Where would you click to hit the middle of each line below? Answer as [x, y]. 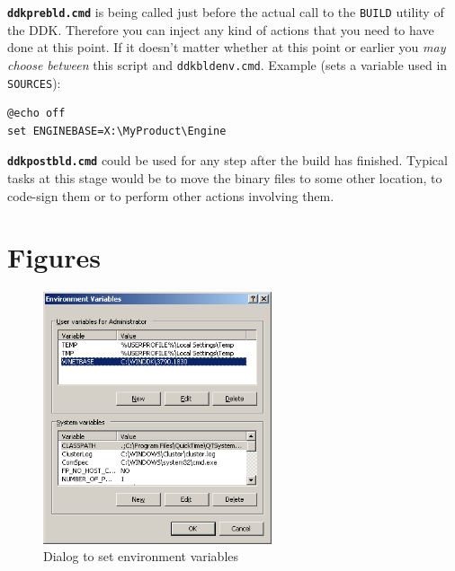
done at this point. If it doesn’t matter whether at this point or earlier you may [227, 47]
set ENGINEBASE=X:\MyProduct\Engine [117, 131]
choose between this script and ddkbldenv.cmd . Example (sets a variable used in [227, 64]
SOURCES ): [34, 82]
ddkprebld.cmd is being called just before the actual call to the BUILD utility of [226, 12]
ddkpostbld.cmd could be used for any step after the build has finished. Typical [227, 160]
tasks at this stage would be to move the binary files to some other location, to [225, 178]
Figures [54, 257]
